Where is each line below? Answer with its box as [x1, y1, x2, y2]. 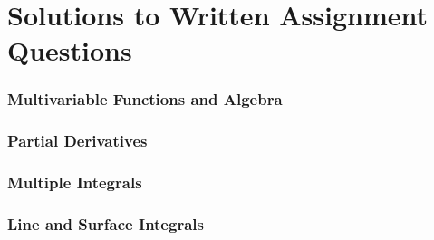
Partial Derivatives [7, 130, 148, 152]
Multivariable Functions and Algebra [7, 88, 283, 110]
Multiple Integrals [7, 171, 142, 194]
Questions [7, 32, 132, 69]
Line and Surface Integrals [7, 213, 204, 235]
